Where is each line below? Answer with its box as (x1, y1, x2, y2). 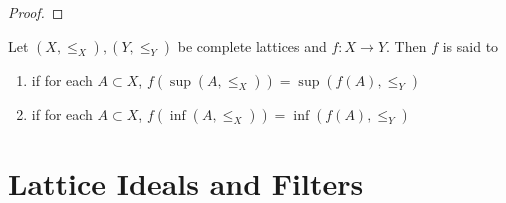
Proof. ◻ (8, 2, 64, 22)
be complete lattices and (177, 35, 327, 56)
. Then (386, 35, 427, 56)
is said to (442, 35, 499, 56)
